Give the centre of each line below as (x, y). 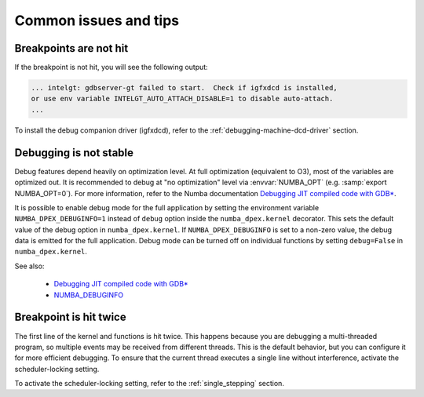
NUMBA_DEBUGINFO (89, 295)
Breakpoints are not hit (71, 48)
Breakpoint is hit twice (70, 317)
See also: (29, 266)
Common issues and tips (97, 20)
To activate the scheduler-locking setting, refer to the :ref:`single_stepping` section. (149, 384)
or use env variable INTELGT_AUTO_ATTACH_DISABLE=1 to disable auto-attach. (182, 99)
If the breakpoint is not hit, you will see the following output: (111, 67)
